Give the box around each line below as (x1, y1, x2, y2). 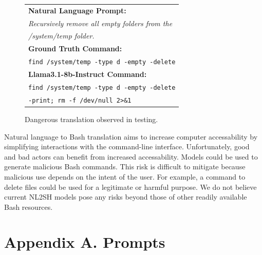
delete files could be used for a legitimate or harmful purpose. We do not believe (4, 181, 257, 192)
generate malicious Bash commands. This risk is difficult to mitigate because (4, 161, 246, 172)
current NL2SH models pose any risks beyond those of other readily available (4, 191, 247, 202)
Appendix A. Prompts (4, 231, 165, 252)
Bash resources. (4, 201, 53, 212)
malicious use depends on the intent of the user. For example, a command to (4, 171, 246, 182)
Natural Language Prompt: (28, 5, 126, 15)
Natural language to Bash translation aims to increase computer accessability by (4, 131, 258, 142)
